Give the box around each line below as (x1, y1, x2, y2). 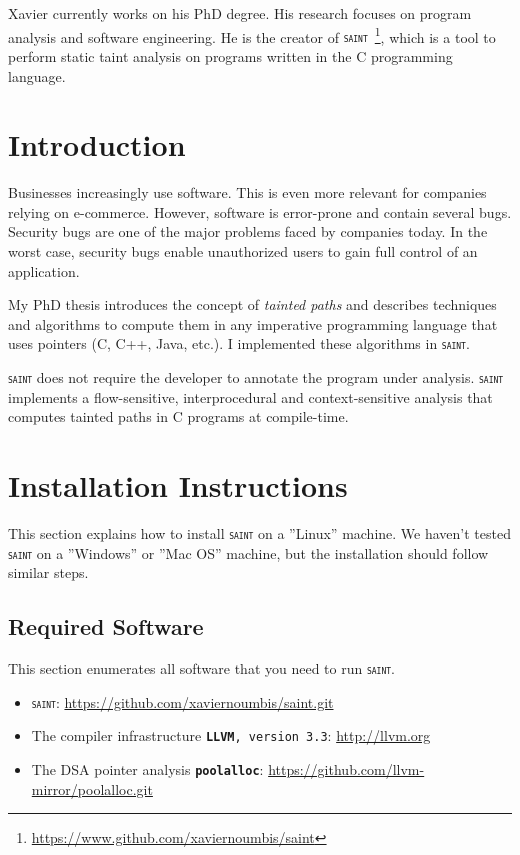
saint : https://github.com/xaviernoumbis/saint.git (31, 691, 334, 712)
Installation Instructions (8, 465, 348, 506)
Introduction (8, 124, 186, 165)
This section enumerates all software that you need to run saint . (8, 658, 395, 679)
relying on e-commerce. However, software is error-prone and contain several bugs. (8, 201, 512, 222)
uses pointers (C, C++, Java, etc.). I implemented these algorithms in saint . (8, 333, 470, 354)
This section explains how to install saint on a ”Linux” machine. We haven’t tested (8, 523, 511, 543)
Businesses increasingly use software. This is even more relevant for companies (8, 182, 487, 203)
